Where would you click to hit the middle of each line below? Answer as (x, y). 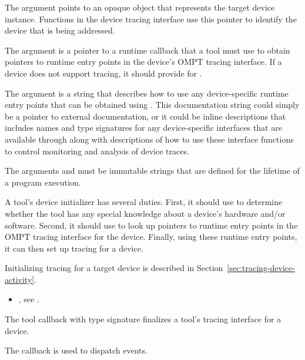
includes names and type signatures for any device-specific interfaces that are (143, 128)
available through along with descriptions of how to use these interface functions (149, 139)
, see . (29, 299)
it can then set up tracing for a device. (74, 248)
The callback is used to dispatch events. (76, 350)
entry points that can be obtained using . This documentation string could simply (152, 105)
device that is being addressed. (60, 30)
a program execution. (43, 182)
